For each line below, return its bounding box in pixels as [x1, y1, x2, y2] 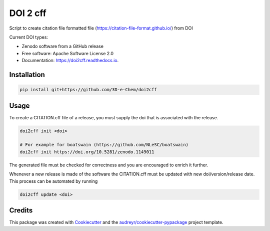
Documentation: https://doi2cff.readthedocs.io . [21, 58, 119, 64]
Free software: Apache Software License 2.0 [21, 50, 114, 56]
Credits [9, 206, 33, 214]
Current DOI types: [9, 34, 48, 40]
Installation [9, 70, 45, 79]
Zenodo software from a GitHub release [21, 43, 103, 50]
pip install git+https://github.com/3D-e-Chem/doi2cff [19, 87, 157, 93]
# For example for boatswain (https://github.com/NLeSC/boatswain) [19, 142, 189, 148]
